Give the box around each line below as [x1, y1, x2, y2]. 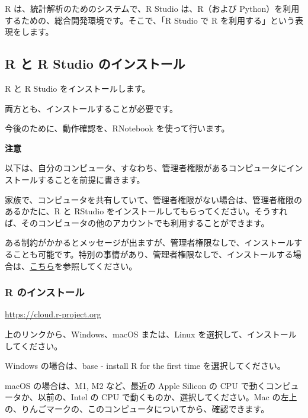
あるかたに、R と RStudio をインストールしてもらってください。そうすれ [5, 205, 288, 217]
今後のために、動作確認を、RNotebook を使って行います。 [5, 122, 230, 134]
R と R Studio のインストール [5, 54, 185, 73]
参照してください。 [62, 259, 137, 272]
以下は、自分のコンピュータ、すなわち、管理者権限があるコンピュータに [5, 162, 287, 174]
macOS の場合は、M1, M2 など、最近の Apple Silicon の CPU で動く [5, 379, 266, 391]
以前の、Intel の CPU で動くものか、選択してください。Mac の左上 [37, 391, 297, 403]
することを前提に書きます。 [37, 173, 145, 185]
